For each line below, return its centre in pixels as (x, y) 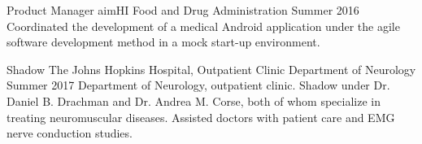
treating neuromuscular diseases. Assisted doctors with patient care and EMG (201, 117)
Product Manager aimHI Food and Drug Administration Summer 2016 (183, 10)
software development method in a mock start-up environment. (163, 42)
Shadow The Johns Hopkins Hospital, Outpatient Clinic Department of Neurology (211, 69)
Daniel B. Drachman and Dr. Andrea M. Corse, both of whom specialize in (194, 100)
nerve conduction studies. (70, 133)
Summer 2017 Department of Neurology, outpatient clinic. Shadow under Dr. (198, 85)
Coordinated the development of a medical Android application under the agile (203, 26)
